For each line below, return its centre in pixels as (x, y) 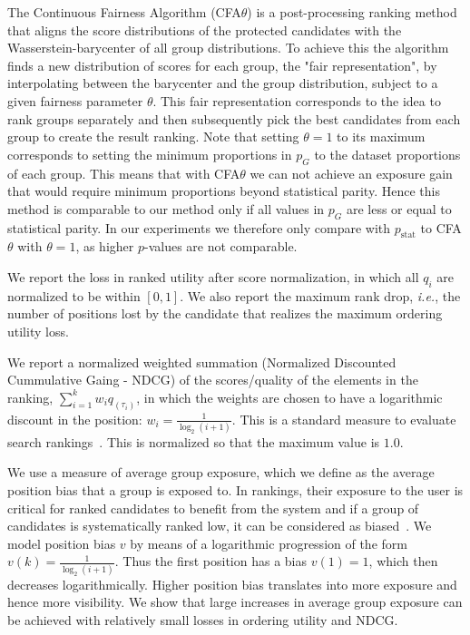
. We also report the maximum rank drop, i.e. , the (320, 295)
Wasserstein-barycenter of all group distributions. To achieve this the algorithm (228, 48)
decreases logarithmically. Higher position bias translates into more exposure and (232, 584)
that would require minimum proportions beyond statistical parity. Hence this (224, 191)
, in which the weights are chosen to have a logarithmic (289, 397)
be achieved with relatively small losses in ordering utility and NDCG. (203, 619)
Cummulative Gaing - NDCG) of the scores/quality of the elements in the (213, 380)
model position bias (62, 543)
